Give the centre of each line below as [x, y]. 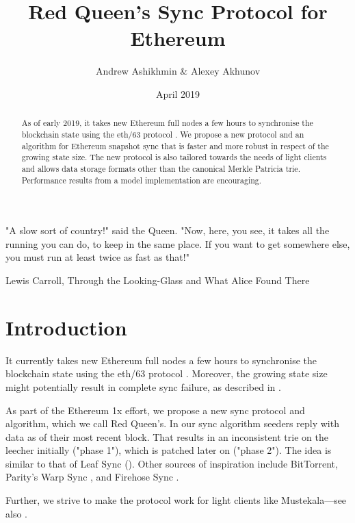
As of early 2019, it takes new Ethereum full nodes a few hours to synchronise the [167, 123]
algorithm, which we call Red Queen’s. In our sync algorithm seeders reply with [172, 423]
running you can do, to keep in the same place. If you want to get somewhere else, [178, 243]
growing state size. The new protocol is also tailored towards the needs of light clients [174, 157]
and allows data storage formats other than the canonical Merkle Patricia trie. [161, 168]
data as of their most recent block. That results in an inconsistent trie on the [167, 436]
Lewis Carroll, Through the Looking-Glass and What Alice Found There [158, 280]
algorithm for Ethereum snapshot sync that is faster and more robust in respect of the [175, 145]
